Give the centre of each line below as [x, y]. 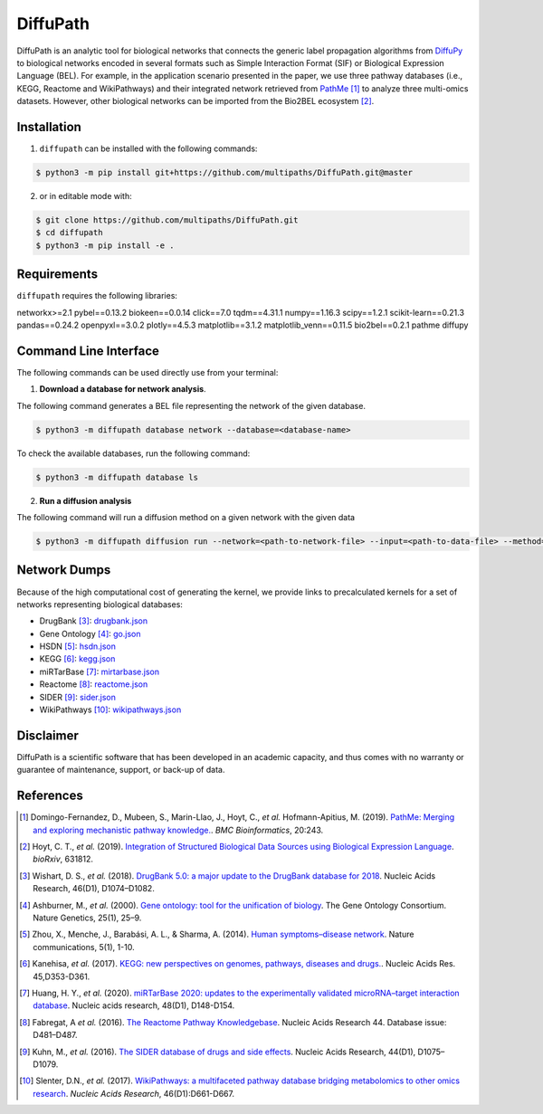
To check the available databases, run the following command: [133, 453]
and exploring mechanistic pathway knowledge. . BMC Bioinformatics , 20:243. [178, 830]
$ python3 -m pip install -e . [105, 245]
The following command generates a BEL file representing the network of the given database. [191, 405]
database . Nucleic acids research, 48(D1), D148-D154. [134, 1005]
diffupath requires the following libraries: [97, 296]
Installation [49, 127]
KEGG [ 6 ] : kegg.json [77, 659]
